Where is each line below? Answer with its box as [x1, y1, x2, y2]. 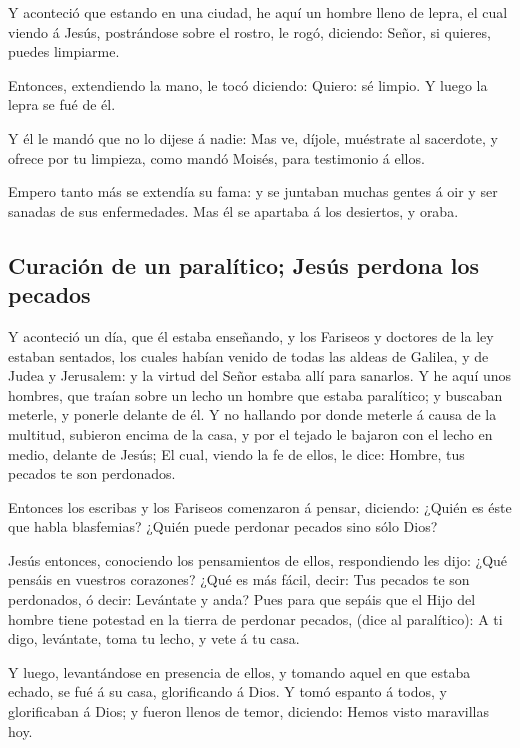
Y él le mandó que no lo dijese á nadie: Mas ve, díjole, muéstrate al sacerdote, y [8, 127, 498, 148]
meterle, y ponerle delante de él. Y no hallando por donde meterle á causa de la [8, 404, 497, 425]
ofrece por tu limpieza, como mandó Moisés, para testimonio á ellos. [8, 147, 425, 168]
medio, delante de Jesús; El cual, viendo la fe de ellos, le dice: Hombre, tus [8, 443, 465, 464]
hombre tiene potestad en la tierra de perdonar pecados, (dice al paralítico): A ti [8, 608, 503, 629]
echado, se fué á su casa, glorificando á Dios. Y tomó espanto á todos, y [8, 681, 447, 702]
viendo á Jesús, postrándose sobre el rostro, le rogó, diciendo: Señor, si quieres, [8, 21, 491, 42]
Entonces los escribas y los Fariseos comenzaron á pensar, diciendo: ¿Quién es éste [8, 496, 512, 517]
